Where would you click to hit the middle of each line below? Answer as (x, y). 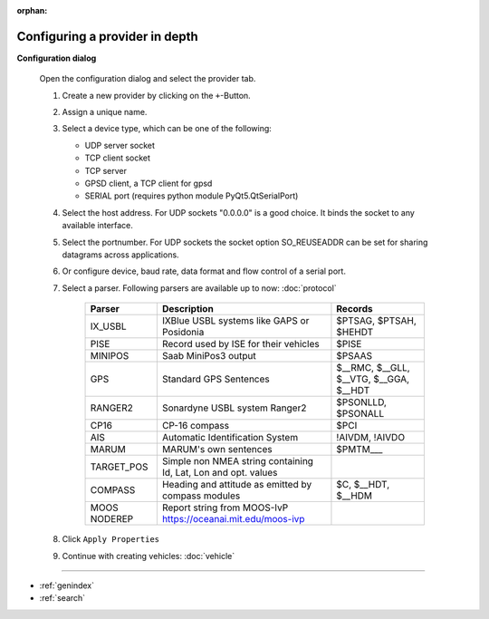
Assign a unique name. (105, 112)
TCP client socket (118, 158)
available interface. (97, 226)
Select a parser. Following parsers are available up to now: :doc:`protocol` (199, 288)
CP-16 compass (196, 426)
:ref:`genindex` (67, 585)
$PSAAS (355, 356)
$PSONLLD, (361, 402)
